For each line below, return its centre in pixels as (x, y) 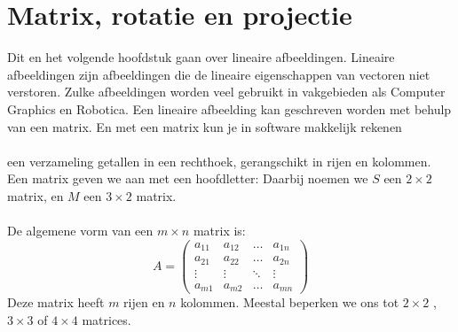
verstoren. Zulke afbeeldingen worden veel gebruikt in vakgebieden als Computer (226, 92)
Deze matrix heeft (56, 302)
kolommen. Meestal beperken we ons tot (290, 302)
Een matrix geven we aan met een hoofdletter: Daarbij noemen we (188, 178)
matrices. (107, 319)
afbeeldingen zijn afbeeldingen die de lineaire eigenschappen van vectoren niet (219, 74)
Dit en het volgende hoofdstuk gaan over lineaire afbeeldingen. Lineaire (201, 57)
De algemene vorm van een (80, 231)
